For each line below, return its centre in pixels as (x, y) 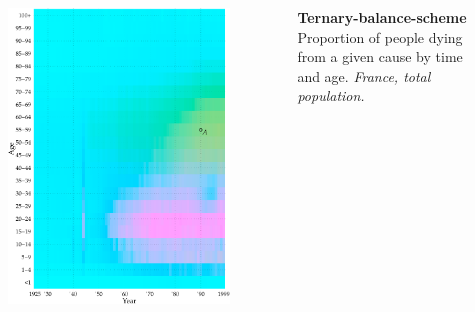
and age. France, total (364, 75)
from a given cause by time (380, 56)
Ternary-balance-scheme (382, 16)
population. (331, 95)
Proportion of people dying (380, 36)
